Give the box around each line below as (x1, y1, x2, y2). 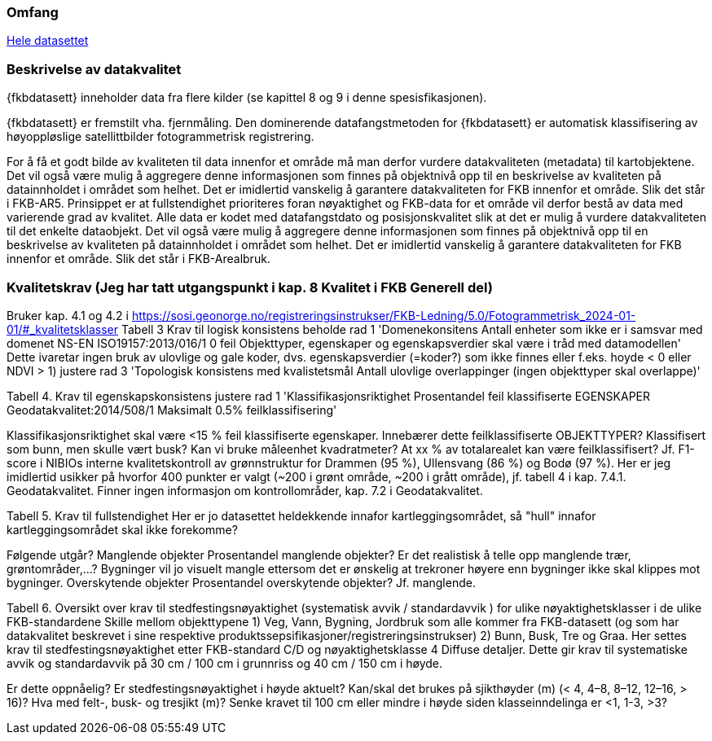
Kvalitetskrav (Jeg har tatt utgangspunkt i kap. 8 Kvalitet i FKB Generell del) (7, 278, 493, 296)
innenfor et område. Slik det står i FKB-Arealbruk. (7, 252, 270, 266)
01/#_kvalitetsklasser (7, 322, 119, 336)
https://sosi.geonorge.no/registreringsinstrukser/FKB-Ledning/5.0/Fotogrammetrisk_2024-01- (131, 308, 636, 322)
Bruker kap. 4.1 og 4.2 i (7, 308, 129, 322)
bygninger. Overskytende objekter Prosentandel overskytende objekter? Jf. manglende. (7, 575, 476, 590)
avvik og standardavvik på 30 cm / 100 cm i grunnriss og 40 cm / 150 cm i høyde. (7, 655, 443, 670)
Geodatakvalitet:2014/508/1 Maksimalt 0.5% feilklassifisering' (7, 402, 337, 417)
